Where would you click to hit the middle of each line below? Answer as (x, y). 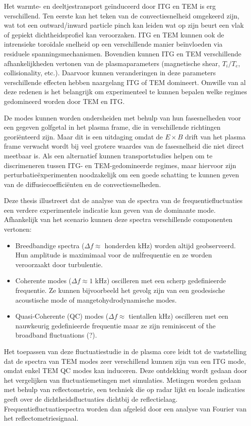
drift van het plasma (215, 136)
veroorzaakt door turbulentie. (59, 264)
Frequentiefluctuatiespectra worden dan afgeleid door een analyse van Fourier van (125, 408)
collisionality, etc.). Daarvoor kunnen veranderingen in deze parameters (110, 73)
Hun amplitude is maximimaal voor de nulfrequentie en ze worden (114, 255)
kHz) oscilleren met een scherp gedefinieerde (160, 281)
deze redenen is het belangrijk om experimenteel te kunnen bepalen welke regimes (125, 92)
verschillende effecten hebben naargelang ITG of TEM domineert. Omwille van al (125, 82)
